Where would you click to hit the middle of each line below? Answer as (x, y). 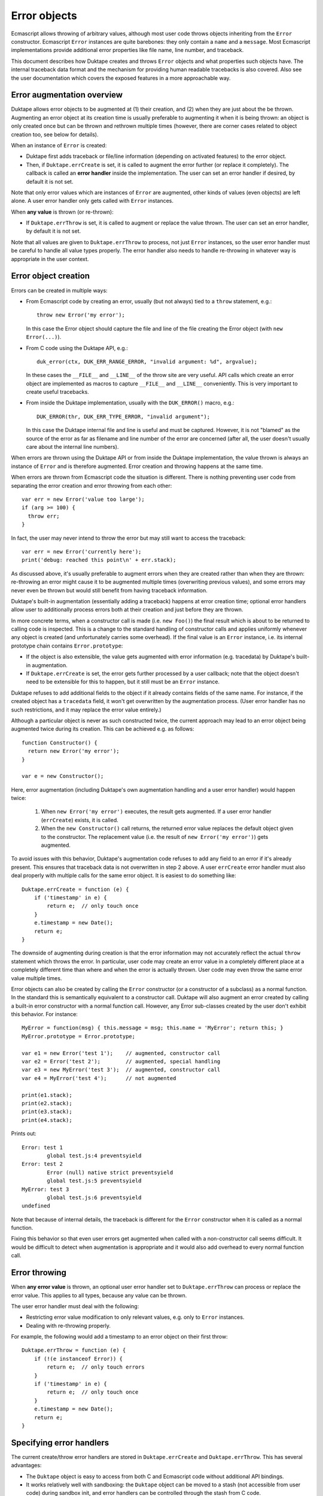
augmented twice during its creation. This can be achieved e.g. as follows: (103, 729)
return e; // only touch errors (96, 1367)
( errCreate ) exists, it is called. (80, 820)
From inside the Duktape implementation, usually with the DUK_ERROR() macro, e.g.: (130, 403)
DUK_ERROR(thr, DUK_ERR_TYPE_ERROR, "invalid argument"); (124, 416)
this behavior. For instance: (44, 1014)
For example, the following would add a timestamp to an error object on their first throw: (119, 1337)
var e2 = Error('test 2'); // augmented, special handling (121, 1062)
